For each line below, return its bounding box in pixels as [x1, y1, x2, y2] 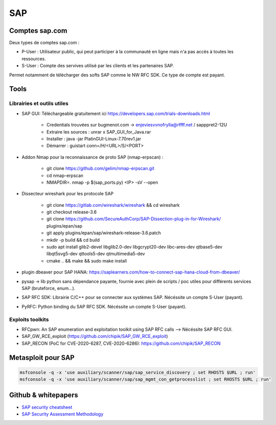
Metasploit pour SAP [9, 353, 75, 362]
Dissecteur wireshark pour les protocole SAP [21, 191, 114, 197]
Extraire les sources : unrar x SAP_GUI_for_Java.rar [46, 129, 151, 135]
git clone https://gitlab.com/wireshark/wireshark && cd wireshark [46, 202, 180, 208]
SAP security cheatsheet [21, 404, 73, 410]
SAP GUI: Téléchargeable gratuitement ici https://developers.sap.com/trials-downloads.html [21, 110, 210, 117]
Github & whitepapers [9, 391, 78, 400]
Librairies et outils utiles [9, 100, 69, 107]
